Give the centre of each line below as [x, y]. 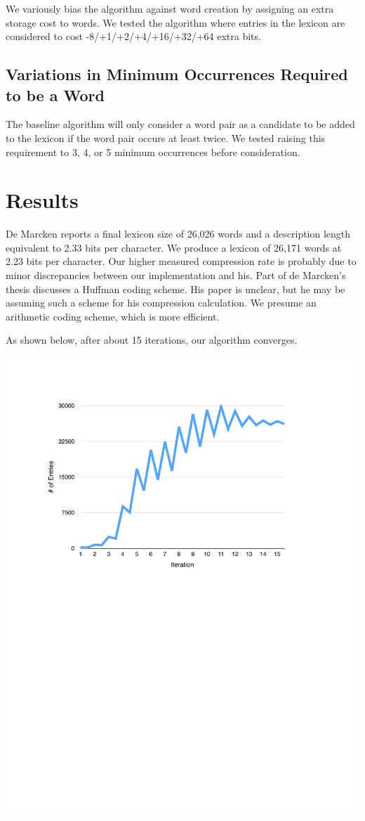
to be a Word [55, 95]
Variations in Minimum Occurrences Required [177, 74]
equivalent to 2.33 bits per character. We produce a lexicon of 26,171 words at [174, 247]
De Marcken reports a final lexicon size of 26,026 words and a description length [178, 234]
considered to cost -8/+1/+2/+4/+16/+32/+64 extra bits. [133, 36]
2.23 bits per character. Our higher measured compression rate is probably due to [181, 261]
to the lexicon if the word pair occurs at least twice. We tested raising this [166, 137]
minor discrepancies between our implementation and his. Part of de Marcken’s [176, 275]
